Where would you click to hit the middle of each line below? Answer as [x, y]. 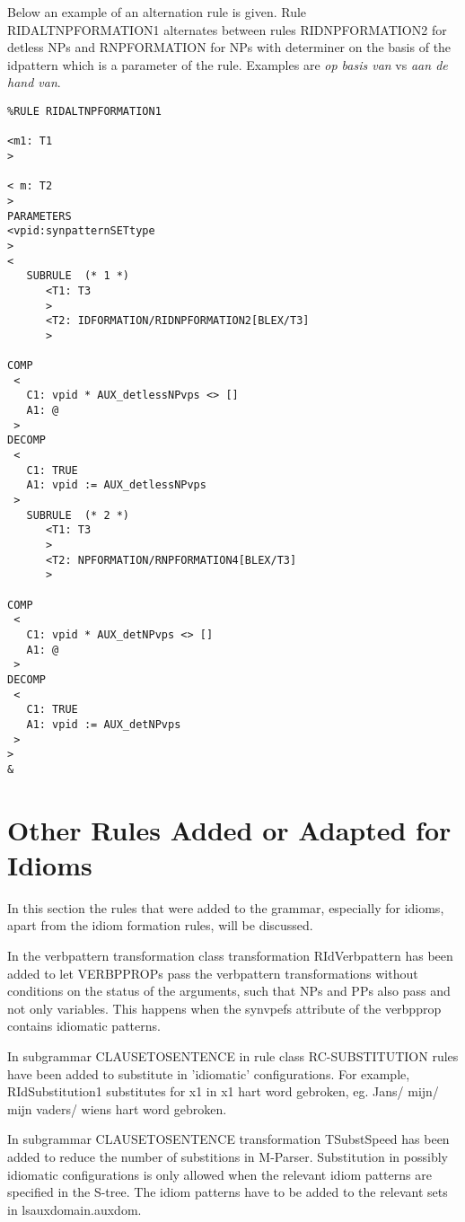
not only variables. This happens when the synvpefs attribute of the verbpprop [224, 1008]
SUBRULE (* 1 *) [78, 276]
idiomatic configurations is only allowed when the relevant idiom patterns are [219, 1174]
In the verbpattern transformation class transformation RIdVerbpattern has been [230, 955]
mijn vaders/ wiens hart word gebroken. [117, 1108]
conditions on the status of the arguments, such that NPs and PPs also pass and [229, 991]
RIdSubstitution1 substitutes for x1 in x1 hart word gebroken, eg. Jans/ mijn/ [223, 1091]
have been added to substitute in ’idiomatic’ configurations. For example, [209, 1073]
